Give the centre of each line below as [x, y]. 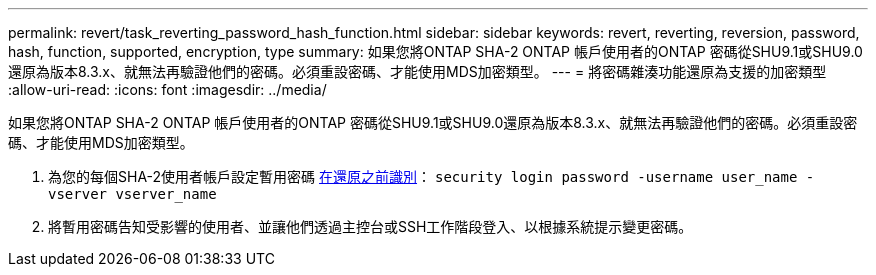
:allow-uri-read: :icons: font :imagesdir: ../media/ [167, 89]
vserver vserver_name [132, 194]
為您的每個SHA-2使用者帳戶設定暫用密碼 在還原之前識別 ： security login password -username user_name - [431, 176]
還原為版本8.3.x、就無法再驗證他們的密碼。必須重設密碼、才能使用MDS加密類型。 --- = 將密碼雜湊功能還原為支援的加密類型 [417, 71]
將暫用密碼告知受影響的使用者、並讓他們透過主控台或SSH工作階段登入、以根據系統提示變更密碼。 [370, 226]
